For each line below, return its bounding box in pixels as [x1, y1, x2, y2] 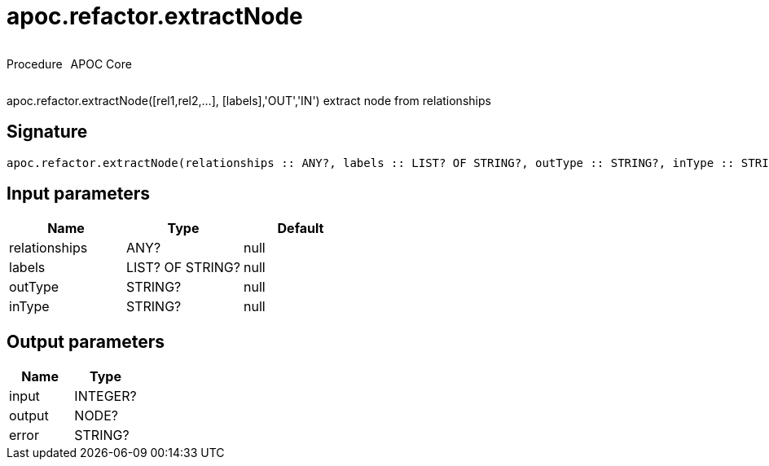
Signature [7, 121, 88, 143]
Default [277, 220, 324, 237]
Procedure [7, 56, 63, 71]
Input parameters [7, 183, 151, 204]
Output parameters [7, 331, 165, 352]
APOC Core [70, 56, 132, 71]
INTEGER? [74, 388, 137, 405]
